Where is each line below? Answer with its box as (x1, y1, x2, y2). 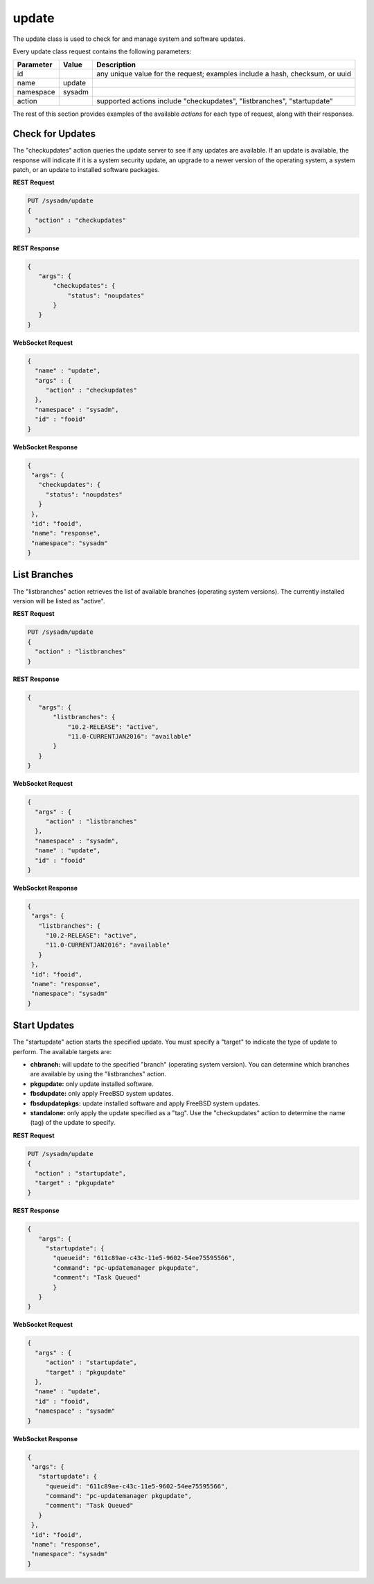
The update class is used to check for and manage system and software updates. (12, 35, 246, 43)
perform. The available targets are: (12, 1047, 112, 1056)
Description (96, 60, 136, 69)
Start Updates (12, 1019, 75, 1031)
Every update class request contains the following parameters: (12, 47, 192, 55)
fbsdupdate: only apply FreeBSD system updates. (30, 1090, 173, 1098)
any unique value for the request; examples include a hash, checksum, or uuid (96, 69, 352, 79)
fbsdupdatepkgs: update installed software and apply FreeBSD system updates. (30, 1099, 260, 1108)
